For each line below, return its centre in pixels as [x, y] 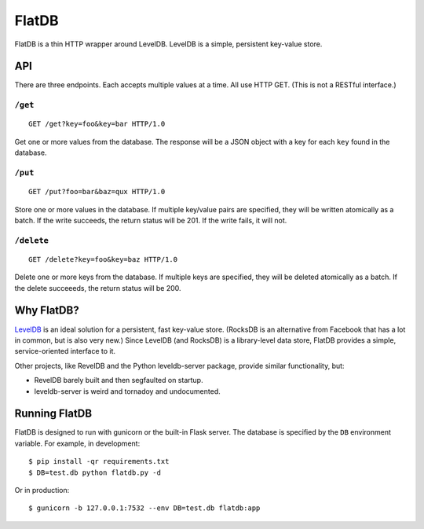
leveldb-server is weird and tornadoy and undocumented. [127, 391]
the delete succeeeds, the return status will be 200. [98, 288]
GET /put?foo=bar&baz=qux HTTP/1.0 [97, 192]
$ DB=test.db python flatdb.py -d [95, 472]
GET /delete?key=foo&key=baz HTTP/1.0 [103, 259]
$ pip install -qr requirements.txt [99, 461]
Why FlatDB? [47, 310]
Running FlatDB [53, 414]
